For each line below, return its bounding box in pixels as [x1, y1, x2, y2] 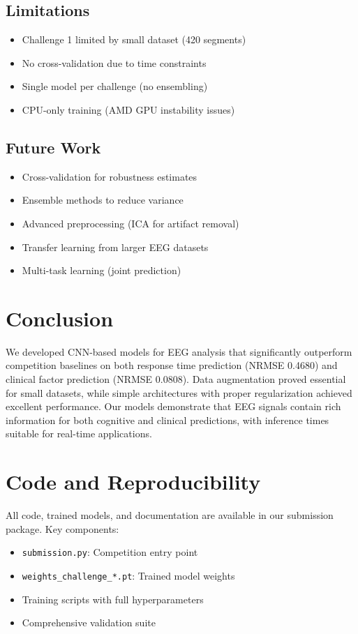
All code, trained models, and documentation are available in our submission [6, 508, 334, 522]
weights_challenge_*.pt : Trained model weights [22, 568, 235, 582]
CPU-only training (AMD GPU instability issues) [22, 102, 235, 116]
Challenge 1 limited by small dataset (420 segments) [22, 32, 246, 47]
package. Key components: [6, 521, 119, 536]
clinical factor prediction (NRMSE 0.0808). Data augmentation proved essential [6, 372, 346, 386]
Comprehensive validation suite [22, 615, 156, 630]
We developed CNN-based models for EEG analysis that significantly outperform [6, 344, 352, 358]
